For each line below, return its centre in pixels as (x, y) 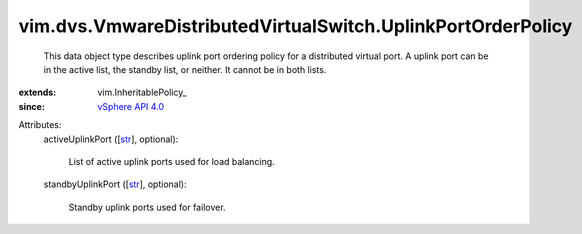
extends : (37, 92)
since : (31, 106)
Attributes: (40, 125)
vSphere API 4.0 (131, 106)
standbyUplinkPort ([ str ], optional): (115, 184)
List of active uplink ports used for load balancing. (171, 161)
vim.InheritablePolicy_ (142, 92)
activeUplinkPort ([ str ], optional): (111, 139)
